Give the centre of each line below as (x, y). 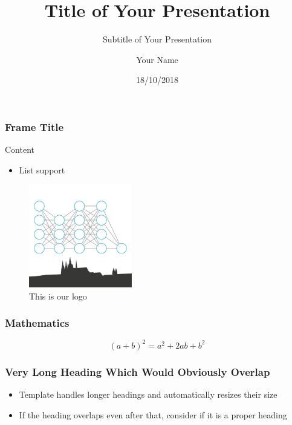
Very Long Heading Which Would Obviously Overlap (138, 371)
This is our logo (58, 296)
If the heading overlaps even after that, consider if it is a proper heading (153, 414)
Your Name (157, 59)
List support (42, 169)
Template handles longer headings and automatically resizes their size (148, 394)
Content (20, 149)
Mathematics (37, 323)
